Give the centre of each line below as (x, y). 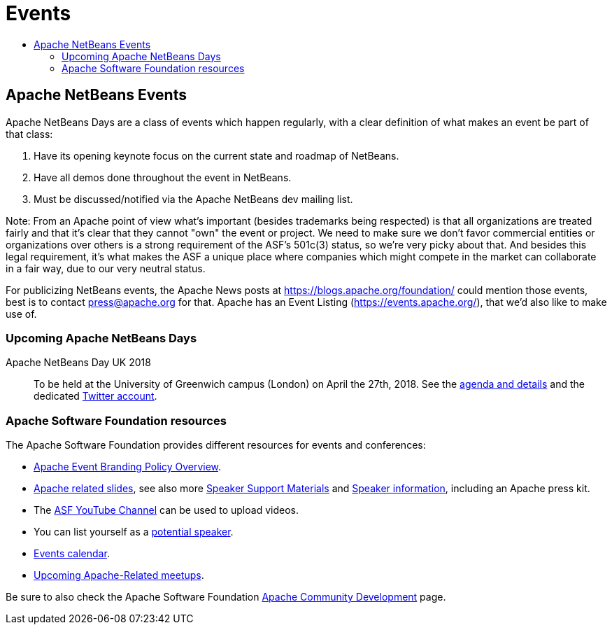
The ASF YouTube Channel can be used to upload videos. (166, 510)
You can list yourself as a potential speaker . (134, 532)
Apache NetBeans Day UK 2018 (78, 363)
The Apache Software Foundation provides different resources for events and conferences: (216, 445)
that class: (29, 134)
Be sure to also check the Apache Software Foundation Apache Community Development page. (226, 597)
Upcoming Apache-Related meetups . (119, 575)
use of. (21, 314)
